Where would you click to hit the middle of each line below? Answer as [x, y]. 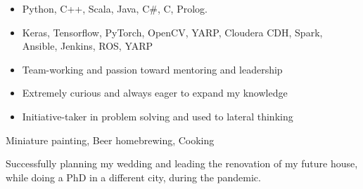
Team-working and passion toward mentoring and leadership [152, 69]
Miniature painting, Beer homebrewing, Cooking [110, 140]
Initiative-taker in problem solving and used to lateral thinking [158, 116]
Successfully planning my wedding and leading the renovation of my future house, [182, 163]
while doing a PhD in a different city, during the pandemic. [133, 177]
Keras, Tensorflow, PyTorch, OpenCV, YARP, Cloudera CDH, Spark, [172, 32]
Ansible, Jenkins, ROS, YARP [88, 46]
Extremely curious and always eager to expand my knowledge [155, 93]
